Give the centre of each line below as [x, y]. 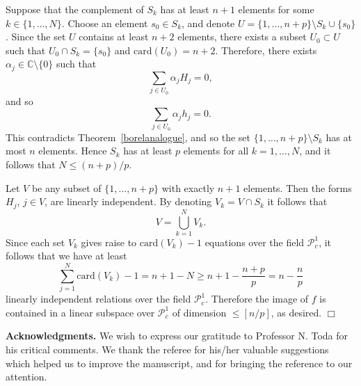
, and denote [208, 23]
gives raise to [109, 242]
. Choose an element [105, 23]
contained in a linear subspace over [80, 312]
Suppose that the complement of [75, 9]
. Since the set [36, 37]
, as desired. [296, 312]
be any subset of [66, 187]
